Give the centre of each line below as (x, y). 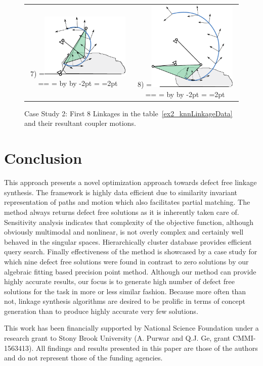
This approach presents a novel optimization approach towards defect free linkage (130, 182)
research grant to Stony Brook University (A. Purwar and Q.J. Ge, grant (117, 338)
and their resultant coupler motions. (80, 123)
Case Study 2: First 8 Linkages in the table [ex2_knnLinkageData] (128, 113)
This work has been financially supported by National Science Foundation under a (131, 328)
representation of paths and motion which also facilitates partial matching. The (127, 202)
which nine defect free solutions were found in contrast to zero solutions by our (126, 261)
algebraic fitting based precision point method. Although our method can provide (130, 271)
